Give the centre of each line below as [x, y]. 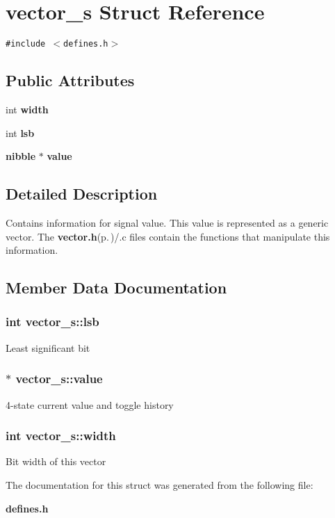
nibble [21, 156]
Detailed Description [82, 194]
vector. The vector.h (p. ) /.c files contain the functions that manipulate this [168, 236]
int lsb [20, 132]
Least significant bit [48, 347]
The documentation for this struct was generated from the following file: [160, 484]
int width [27, 109]
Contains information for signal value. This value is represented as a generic [167, 222]
